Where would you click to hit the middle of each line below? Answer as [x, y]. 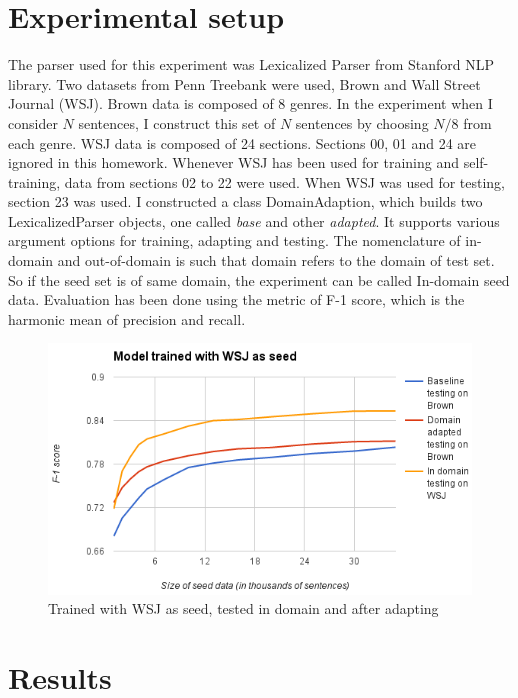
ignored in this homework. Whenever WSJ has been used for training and [233, 162]
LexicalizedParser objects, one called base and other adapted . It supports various [254, 220]
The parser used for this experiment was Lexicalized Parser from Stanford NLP [251, 64]
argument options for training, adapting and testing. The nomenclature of [234, 240]
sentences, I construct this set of [177, 122]
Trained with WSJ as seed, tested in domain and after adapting [243, 608]
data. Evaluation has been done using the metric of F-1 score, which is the [236, 299]
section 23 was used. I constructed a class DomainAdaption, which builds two [245, 201]
